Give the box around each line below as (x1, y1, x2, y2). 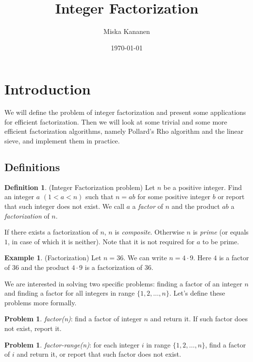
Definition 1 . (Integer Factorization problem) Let (4, 182, 155, 192)
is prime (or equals (193, 227, 249, 237)
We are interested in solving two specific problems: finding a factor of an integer (4, 278, 242, 288)
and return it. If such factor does (150, 314, 248, 324)
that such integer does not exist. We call (4, 201, 124, 211)
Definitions (4, 159, 60, 174)
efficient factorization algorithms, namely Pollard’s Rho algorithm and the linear (4, 126, 244, 136)
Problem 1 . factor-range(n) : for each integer (4, 339, 140, 349)
